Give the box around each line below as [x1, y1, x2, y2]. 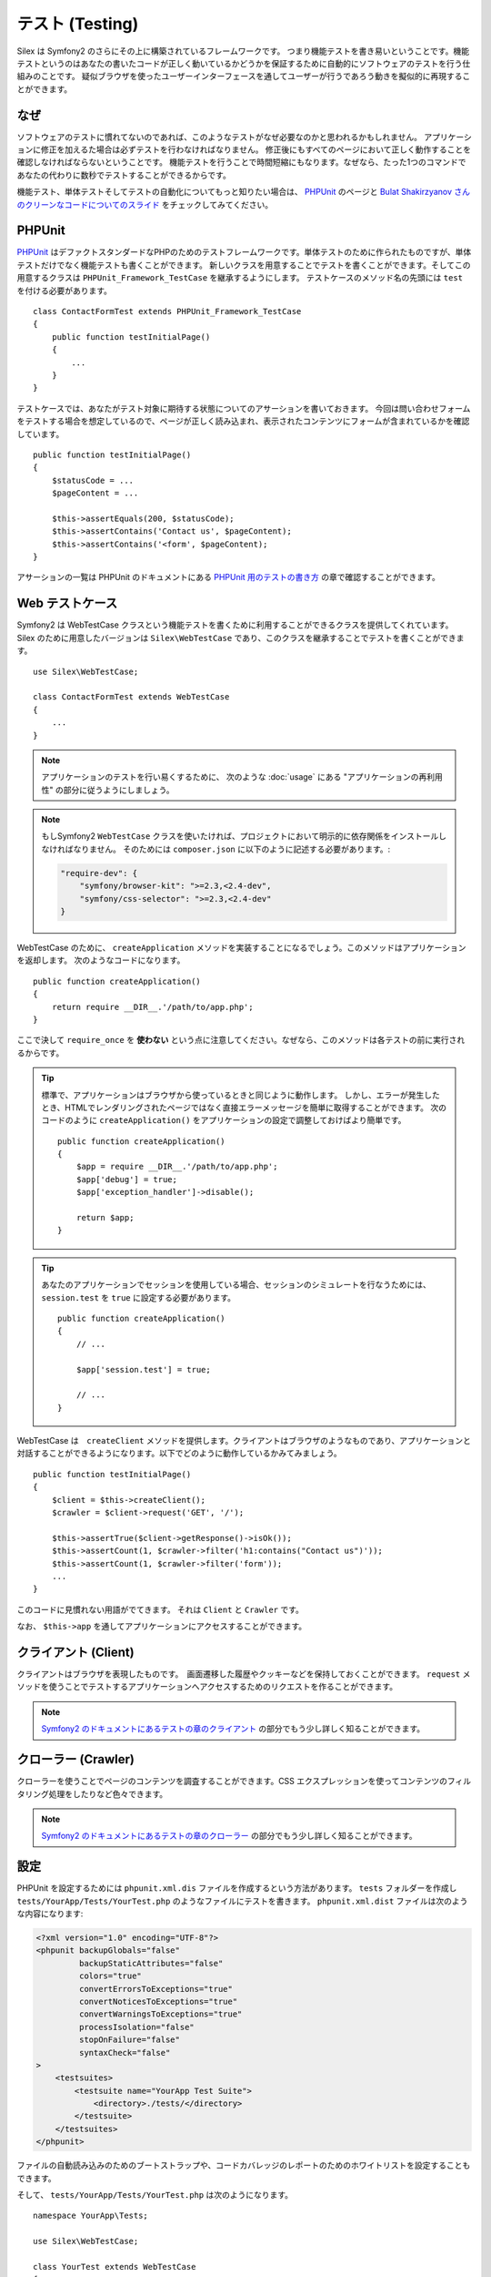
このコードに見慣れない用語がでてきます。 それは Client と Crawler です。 [16, 1604, 305, 1615]
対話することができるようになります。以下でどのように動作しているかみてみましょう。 [16, 1448, 343, 1459]
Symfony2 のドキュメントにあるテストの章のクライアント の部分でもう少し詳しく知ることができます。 [41, 1723, 426, 1734]
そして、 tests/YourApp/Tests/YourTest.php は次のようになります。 [16, 2190, 294, 2200]
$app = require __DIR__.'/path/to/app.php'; [75, 1161, 278, 1172]
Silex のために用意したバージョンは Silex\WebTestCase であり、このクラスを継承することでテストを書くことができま [16, 632, 465, 643]
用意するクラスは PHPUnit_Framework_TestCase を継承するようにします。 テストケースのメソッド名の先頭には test [16, 272, 464, 283]
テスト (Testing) [16, 14, 139, 34]
